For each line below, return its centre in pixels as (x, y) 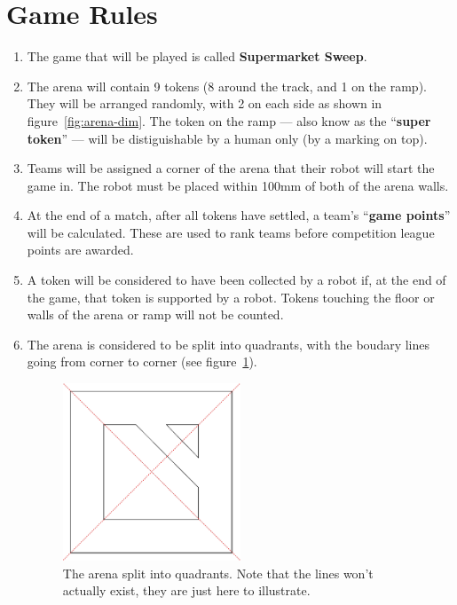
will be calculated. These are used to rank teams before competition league (231, 232)
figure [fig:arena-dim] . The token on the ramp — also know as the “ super (229, 120)
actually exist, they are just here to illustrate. (186, 590)
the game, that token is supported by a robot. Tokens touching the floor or (231, 297)
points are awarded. (80, 250)
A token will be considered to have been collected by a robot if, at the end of (236, 280)
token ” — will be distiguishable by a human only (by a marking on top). (227, 138)
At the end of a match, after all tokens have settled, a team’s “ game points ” (239, 215)
